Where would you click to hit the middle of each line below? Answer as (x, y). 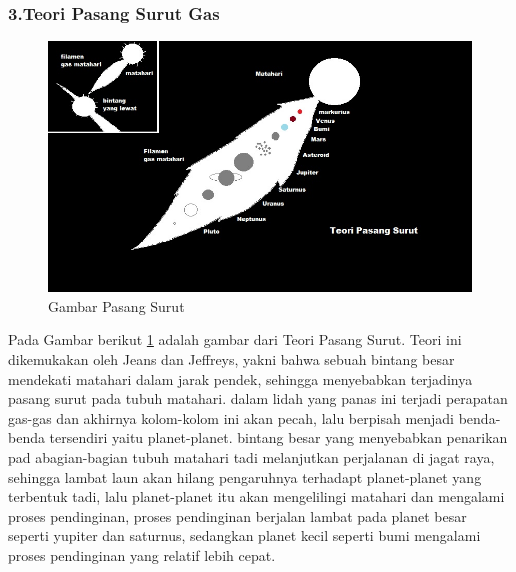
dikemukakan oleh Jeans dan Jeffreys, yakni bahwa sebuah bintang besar (231, 359)
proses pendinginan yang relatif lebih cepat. (142, 555)
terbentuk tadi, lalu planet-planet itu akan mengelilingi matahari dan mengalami (256, 496)
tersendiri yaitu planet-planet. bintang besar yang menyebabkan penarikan (278, 437)
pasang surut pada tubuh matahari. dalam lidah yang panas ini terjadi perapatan (258, 398)
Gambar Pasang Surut (116, 305)
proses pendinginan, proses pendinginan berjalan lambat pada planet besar (237, 515)
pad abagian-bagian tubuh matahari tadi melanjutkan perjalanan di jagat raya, (251, 457)
